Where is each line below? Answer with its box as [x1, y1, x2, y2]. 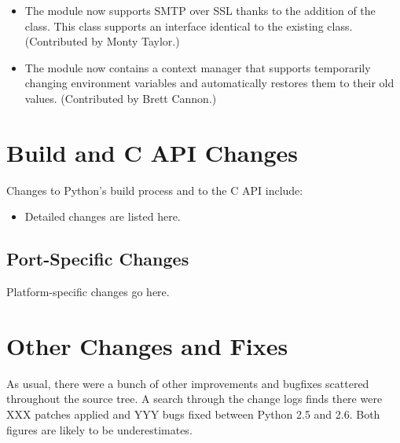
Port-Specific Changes [6, 247, 189, 271]
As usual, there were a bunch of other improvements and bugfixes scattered [6, 375, 369, 391]
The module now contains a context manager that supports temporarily [24, 59, 371, 75]
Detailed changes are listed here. [24, 208, 181, 225]
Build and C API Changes [6, 136, 298, 168]
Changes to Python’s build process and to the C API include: [6, 181, 303, 198]
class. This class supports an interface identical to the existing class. [24, 17, 353, 34]
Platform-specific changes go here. [6, 284, 170, 300]
